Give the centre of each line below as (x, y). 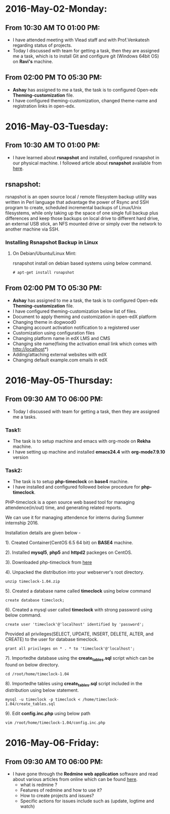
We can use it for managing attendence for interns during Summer (75, 518)
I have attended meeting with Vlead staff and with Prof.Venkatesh (81, 40)
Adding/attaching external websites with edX (60, 354)
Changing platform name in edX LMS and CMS (61, 338)
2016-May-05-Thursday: (59, 380)
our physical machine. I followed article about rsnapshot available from (87, 163)
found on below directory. (32, 665)
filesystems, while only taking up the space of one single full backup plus (82, 213)
